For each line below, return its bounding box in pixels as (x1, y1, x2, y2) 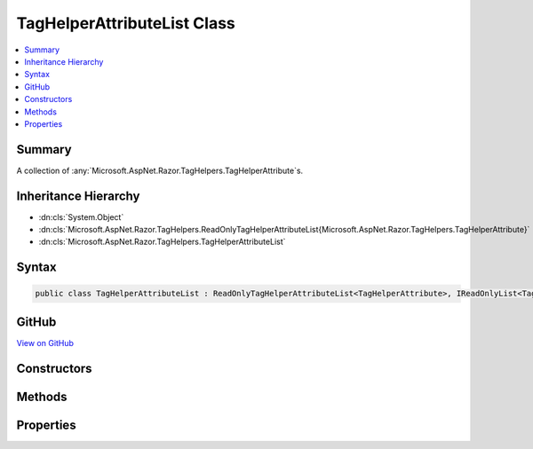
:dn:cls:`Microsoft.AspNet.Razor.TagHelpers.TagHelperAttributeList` (38, 236, 286, 248)
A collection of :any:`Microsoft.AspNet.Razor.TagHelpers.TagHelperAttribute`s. (16, 165, 304, 176)
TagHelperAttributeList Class (16, 13, 235, 33)
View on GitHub (16, 337, 75, 348)
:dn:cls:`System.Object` (38, 211, 124, 222)
